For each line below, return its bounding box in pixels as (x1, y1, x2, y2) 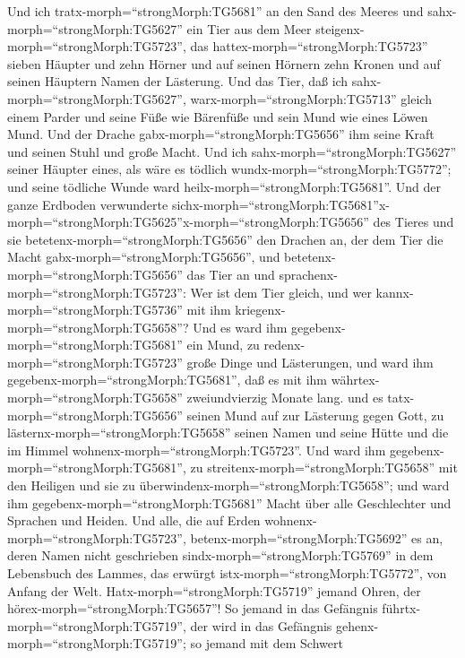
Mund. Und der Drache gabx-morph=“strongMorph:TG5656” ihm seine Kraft (7, 125, 435, 143)
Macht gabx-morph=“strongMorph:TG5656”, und (7, 247, 280, 266)
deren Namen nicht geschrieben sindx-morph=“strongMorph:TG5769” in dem (7, 546, 434, 565)
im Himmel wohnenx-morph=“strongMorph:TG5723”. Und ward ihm (7, 440, 386, 459)
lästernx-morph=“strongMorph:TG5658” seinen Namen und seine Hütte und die (7, 423, 449, 442)
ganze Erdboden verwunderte (7, 195, 168, 213)
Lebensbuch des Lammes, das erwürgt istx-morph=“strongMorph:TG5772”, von (7, 564, 447, 582)
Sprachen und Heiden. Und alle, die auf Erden (7, 511, 261, 530)
